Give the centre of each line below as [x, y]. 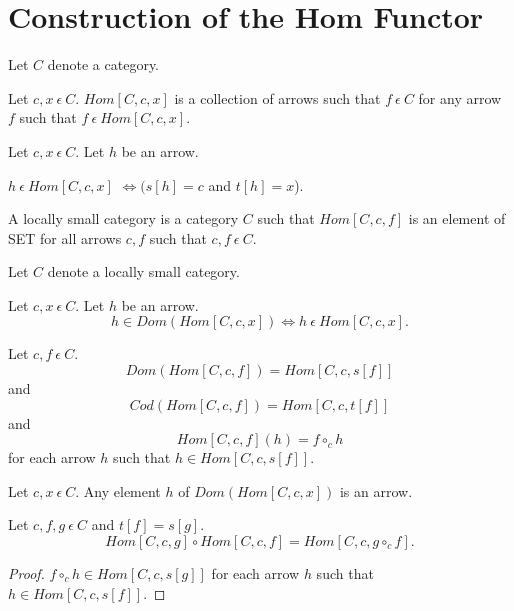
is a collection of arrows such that [277, 97]
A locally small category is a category [123, 218]
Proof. [26, 573]
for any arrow [460, 97]
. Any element [118, 490]
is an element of [457, 218]
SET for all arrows [65, 237]
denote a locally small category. [143, 271]
